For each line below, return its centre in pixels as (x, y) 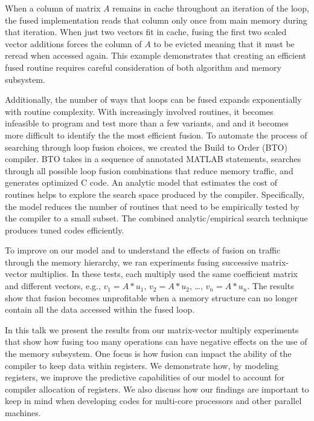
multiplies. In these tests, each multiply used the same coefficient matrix (164, 274)
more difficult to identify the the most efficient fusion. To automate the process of (156, 135)
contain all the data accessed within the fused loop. (100, 309)
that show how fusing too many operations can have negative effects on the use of (156, 341)
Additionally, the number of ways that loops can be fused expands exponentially (153, 100)
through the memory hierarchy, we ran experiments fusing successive (132, 262)
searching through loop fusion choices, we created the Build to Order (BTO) (146, 147)
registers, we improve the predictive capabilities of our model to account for (145, 377)
